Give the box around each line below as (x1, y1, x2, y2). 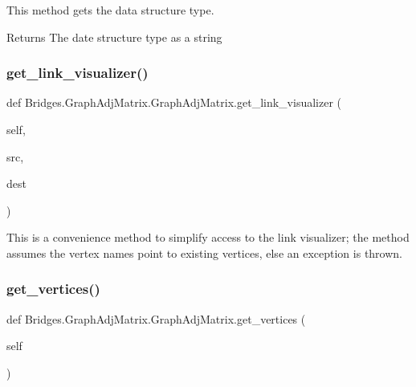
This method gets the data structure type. (6, 2, 214, 18)
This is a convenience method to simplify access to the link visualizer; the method (6, 229, 410, 246)
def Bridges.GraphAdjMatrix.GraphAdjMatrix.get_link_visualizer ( (6, 94, 342, 111)
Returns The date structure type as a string (6, 28, 222, 45)
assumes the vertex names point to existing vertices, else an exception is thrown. (6, 244, 402, 261)
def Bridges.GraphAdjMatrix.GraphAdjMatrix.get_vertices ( (6, 310, 306, 327)
